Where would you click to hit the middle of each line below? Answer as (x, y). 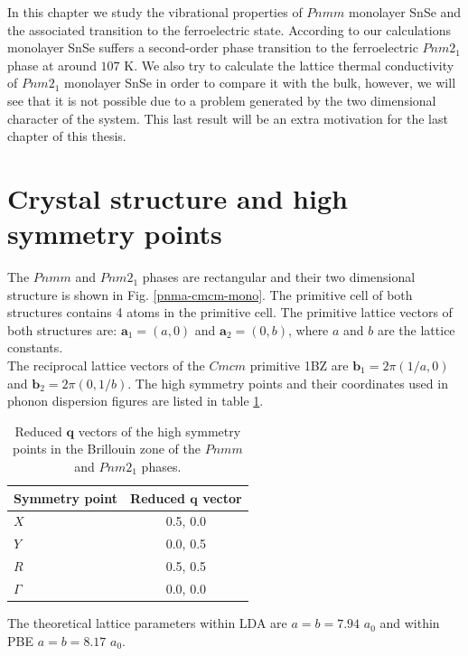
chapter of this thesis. (67, 136)
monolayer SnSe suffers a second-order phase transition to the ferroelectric (213, 47)
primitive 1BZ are (299, 365)
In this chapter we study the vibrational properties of (155, 12)
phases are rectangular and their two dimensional (279, 277)
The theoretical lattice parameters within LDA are (147, 623)
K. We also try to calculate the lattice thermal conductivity (289, 65)
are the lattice (416, 329)
